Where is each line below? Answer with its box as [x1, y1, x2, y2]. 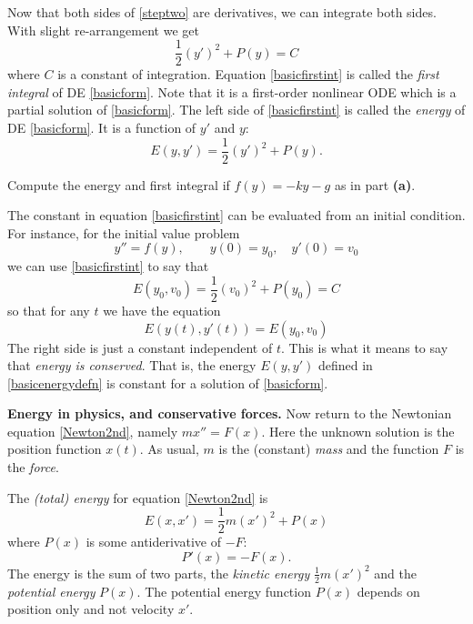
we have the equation [103, 300, 221, 319]
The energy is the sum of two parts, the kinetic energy [7, 563, 310, 582]
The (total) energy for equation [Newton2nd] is [7, 488, 268, 507]
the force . [7, 458, 59, 477]
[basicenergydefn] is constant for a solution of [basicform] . [7, 373, 328, 392]
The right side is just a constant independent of [7, 337, 273, 357]
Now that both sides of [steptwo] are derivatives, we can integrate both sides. [7, 3, 437, 21]
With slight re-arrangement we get [7, 20, 199, 39]
